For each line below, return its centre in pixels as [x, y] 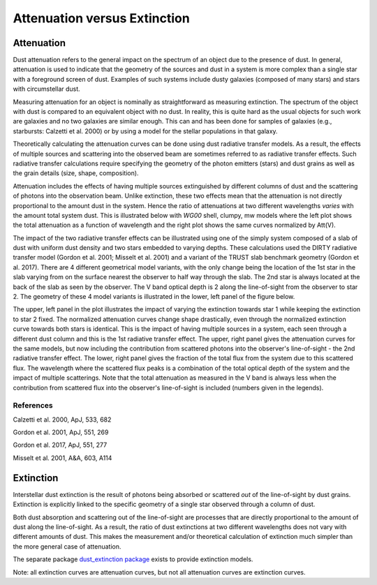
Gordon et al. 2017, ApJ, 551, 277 [60, 445]
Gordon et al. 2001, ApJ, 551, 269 [61, 432]
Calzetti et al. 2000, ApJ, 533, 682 [62, 420]
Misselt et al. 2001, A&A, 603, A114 [62, 458]
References [33, 406]
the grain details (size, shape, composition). [76, 173]
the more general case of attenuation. [67, 546]
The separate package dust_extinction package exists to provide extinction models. [133, 559]
